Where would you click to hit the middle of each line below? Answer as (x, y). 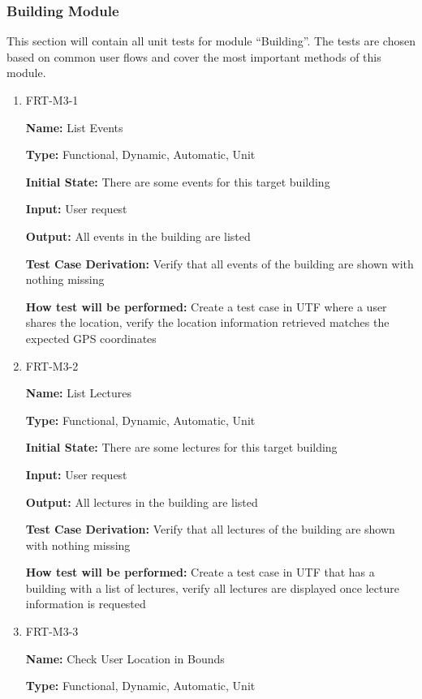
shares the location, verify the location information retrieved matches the (207, 322)
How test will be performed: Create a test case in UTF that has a (200, 572)
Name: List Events (74, 127)
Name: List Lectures (79, 393)
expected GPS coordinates (91, 338)
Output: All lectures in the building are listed (142, 502)
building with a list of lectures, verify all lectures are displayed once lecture (212, 588)
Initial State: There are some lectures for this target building (181, 447)
